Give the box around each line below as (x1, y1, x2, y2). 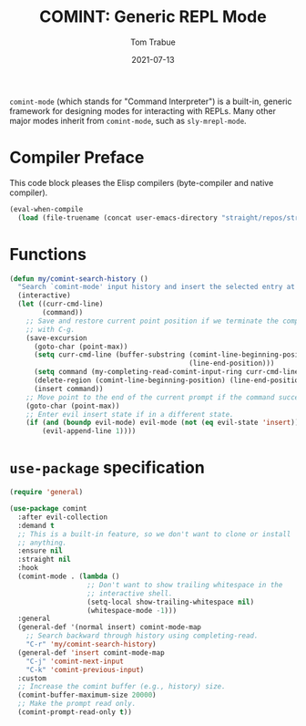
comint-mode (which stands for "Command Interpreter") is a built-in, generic (9, 96, 292, 107)
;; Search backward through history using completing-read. (25, 631, 259, 640)
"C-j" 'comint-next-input (25, 657, 125, 666)
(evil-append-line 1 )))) (42, 427, 137, 436)
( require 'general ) (9, 488, 84, 497)
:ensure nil (17, 546, 64, 555)
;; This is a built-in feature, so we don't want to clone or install (17, 529, 291, 539)
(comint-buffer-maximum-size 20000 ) (17, 690, 157, 700)
